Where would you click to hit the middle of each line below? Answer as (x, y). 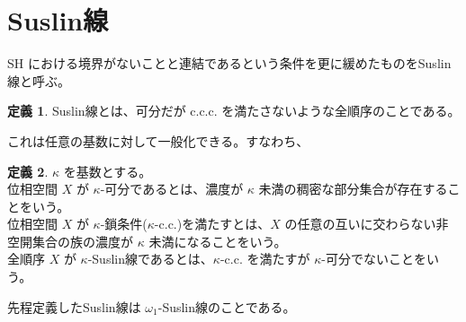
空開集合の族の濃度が (70, 241)
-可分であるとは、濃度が (172, 189)
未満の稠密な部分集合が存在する (353, 189)
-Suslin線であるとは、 (150, 259)
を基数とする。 (108, 171)
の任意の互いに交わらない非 (367, 224)
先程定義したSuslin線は (74, 306)
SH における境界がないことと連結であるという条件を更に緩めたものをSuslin (229, 63)
